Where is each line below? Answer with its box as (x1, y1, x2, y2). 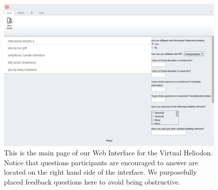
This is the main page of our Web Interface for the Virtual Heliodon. (4, 147, 213, 158)
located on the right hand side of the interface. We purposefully (4, 167, 197, 177)
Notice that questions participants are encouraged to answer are (4, 157, 198, 167)
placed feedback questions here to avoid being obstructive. (4, 176, 180, 187)
